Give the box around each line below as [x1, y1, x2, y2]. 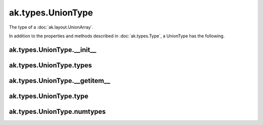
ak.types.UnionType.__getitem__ [9, 77, 111, 85]
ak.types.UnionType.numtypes [9, 107, 106, 116]
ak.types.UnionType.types [9, 61, 92, 69]
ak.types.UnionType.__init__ [9, 46, 96, 54]
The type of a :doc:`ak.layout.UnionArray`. [9, 24, 94, 30]
